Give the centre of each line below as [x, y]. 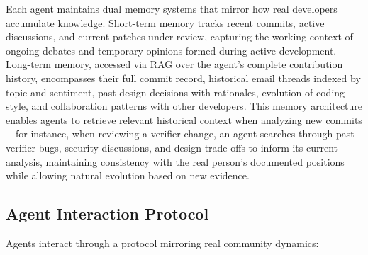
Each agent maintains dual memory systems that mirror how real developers [172, 8]
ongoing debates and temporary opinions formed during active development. [171, 50]
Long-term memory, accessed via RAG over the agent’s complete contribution [174, 64]
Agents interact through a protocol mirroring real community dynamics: [162, 243]
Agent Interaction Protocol [107, 214]
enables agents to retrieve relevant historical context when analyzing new [164, 119]
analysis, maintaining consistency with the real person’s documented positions [175, 161]
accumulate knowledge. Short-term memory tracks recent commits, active [165, 22]
